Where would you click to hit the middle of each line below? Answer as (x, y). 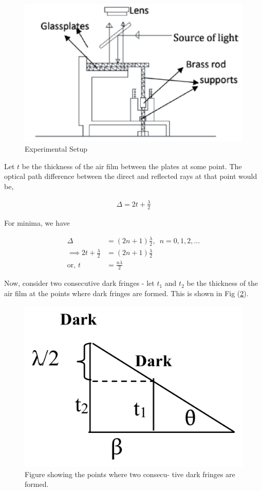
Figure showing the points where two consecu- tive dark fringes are (130, 474)
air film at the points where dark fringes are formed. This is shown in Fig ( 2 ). (126, 293)
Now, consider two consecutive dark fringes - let (79, 283)
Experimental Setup (56, 149)
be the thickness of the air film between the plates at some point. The (132, 166)
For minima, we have (37, 222)
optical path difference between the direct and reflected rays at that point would (131, 176)
